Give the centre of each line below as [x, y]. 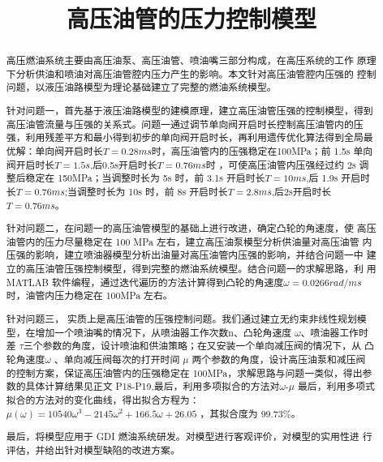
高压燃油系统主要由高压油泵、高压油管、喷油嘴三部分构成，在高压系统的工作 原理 [191, 60]
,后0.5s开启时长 [123, 164]
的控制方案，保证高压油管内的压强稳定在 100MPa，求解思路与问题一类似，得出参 [189, 372]
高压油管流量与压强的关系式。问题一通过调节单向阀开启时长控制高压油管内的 [180, 124]
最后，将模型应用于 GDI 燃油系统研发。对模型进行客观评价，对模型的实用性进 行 [189, 436]
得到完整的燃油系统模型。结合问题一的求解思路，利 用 [254, 269]
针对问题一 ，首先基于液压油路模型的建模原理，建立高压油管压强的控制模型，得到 [189, 111]
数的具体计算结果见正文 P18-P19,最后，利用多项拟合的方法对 [143, 386]
